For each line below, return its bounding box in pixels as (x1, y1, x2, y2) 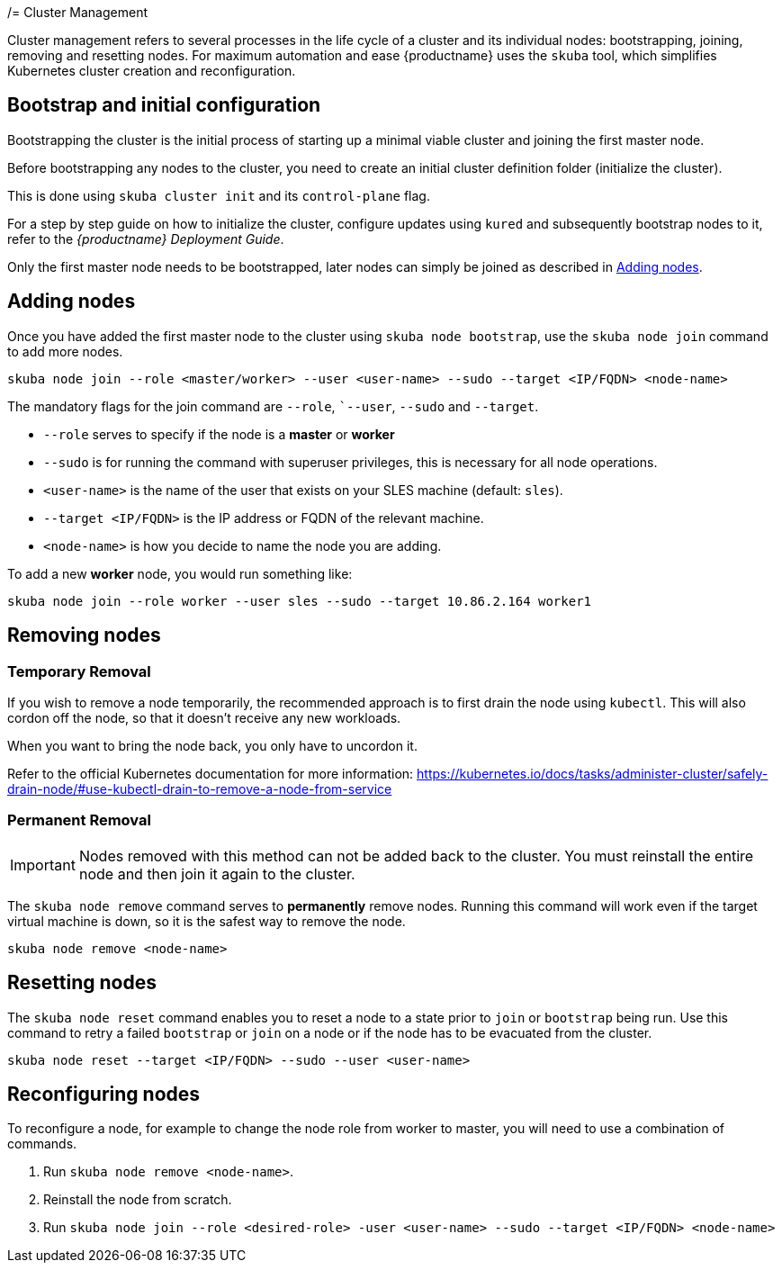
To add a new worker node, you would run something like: (7, 565, 353, 581)
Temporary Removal (7, 662, 151, 680)
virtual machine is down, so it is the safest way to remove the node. (7, 913, 406, 929)
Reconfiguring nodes (7, 1082, 201, 1105)
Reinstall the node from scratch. (43, 1192, 232, 1208)
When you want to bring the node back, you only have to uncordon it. (7, 737, 418, 753)
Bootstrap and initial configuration (7, 94, 321, 117)
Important (10, 855, 76, 874)
